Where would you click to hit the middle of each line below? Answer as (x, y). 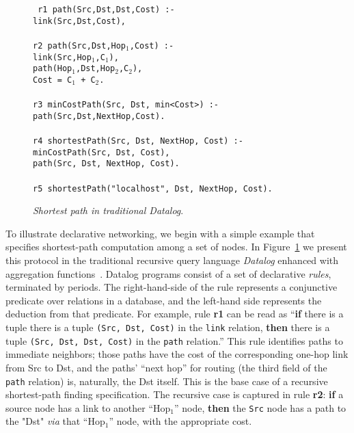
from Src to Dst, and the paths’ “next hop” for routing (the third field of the (166, 367)
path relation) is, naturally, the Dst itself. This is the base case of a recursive (167, 381)
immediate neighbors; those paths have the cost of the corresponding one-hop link (177, 354)
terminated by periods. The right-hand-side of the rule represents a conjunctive (172, 287)
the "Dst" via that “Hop (55, 421)
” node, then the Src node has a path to (260, 407)
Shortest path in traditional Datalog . (108, 210)
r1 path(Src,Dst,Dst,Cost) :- (106, 10)
